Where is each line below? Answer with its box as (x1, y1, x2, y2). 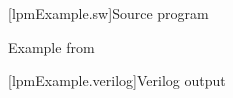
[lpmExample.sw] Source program (8, 3, 209, 23)
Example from (8, 36, 95, 57)
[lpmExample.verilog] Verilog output (8, 70, 226, 91)
